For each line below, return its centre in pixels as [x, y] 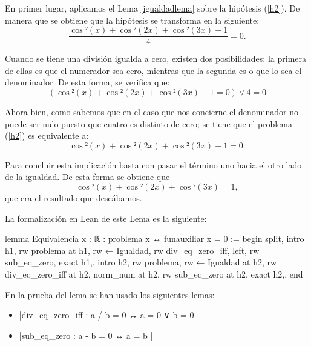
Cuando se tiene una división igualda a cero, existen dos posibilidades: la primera [155, 58]
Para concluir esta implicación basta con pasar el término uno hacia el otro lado [153, 165]
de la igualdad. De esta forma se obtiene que [87, 177]
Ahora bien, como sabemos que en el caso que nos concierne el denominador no [152, 112]
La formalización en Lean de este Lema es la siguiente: [106, 218]
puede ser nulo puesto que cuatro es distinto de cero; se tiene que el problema [149, 123]
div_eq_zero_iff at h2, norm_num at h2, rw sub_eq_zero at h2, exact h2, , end [154, 274]
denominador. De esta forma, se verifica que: [87, 82]
